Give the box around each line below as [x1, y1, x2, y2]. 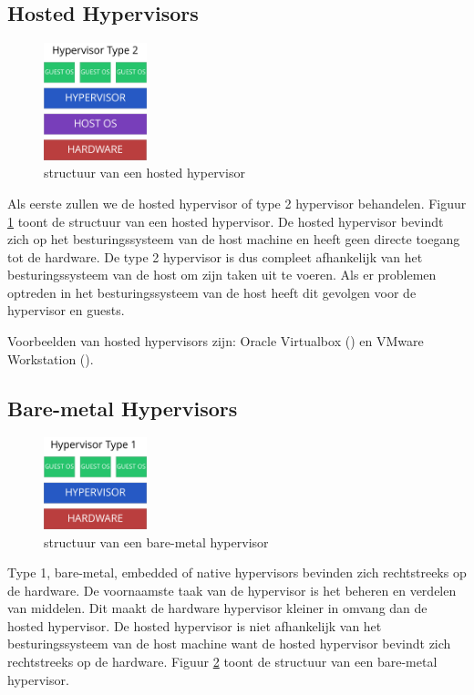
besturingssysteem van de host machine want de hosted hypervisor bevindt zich [7, 634, 451, 653]
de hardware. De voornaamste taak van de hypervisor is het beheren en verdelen [7, 580, 457, 599]
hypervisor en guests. [7, 301, 125, 320]
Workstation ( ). [7, 349, 94, 368]
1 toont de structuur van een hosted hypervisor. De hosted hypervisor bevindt [7, 211, 444, 230]
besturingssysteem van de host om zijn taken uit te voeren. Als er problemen [7, 265, 437, 284]
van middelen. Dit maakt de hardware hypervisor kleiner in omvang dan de [7, 598, 428, 618]
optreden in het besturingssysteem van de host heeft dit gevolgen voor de [7, 282, 417, 302]
